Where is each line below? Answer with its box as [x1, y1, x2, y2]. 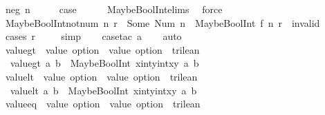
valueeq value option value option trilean [5, 96, 201, 111]
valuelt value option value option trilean [5, 69, 198, 83]
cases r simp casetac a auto [5, 29, 182, 43]
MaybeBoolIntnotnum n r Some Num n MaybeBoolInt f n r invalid [5, 15, 320, 30]
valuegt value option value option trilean [5, 42, 200, 56]
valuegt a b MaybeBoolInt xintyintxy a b [10, 56, 199, 70]
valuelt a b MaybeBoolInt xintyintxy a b [10, 83, 197, 97]
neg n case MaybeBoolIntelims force [5, 2, 223, 16]
